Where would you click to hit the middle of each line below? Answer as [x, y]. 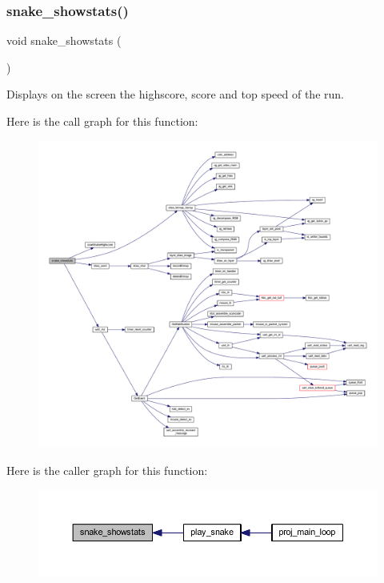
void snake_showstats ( [64, 40]
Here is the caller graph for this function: [107, 470]
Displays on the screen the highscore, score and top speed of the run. [175, 94]
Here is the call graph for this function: [102, 121]
